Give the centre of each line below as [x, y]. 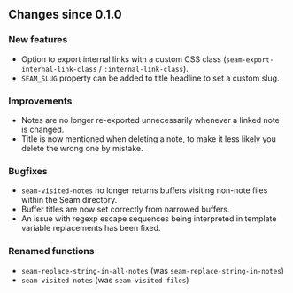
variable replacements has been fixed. [91, 228]
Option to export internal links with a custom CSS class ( [123, 59]
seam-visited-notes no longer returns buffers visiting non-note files [144, 190]
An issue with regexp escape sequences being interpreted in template [149, 219]
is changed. [42, 129]
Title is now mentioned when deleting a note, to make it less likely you [148, 139]
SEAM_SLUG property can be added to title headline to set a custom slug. [150, 78]
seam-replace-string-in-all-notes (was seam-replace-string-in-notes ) [153, 270]
